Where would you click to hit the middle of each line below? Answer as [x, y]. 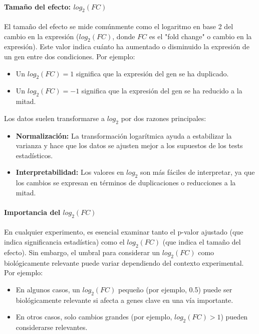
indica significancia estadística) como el [64, 241]
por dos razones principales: [164, 118]
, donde [124, 36]
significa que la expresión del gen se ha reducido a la [162, 91]
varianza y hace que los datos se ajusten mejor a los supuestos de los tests [129, 145]
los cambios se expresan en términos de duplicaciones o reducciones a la [126, 183]
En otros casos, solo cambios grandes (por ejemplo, [94, 317]
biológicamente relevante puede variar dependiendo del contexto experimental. [124, 262]
